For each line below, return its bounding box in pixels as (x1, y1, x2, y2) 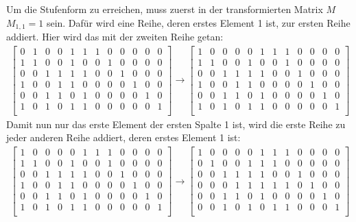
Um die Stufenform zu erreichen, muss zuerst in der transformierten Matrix (6, 2, 323, 16)
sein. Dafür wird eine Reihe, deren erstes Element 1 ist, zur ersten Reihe (46, 15, 351, 29)
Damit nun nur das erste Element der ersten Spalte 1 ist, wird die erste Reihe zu (6, 116, 346, 131)
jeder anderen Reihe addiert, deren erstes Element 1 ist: (6, 130, 241, 145)
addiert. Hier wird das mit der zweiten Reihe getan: (6, 29, 224, 44)
